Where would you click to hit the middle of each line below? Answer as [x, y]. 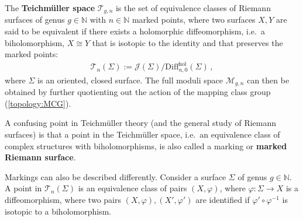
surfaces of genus [35, 20]
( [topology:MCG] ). [38, 103]
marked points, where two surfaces [194, 20]
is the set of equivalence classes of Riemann [193, 8]
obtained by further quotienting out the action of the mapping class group [138, 92]
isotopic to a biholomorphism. [58, 211]
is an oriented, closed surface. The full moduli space [130, 80]
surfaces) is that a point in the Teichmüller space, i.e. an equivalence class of [142, 134]
